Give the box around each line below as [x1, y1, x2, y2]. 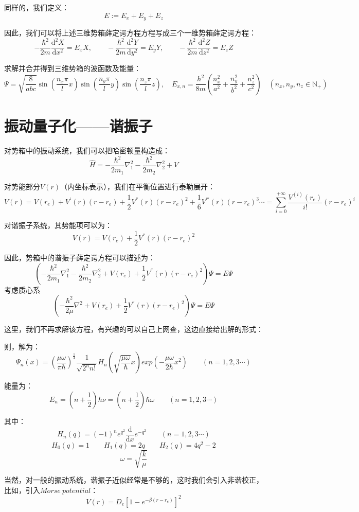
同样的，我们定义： [4, 2, 69, 12]
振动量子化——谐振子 [4, 115, 153, 136]
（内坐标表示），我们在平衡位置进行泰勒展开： [60, 181, 215, 191]
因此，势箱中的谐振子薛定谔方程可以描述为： [4, 252, 155, 263]
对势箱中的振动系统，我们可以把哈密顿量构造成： [4, 145, 170, 155]
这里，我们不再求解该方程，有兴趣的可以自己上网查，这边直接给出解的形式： [4, 324, 263, 334]
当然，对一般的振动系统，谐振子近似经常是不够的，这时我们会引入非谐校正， [4, 474, 263, 485]
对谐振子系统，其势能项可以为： [4, 220, 112, 231]
